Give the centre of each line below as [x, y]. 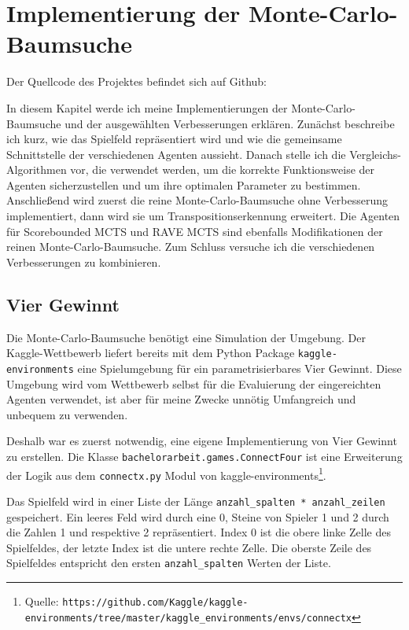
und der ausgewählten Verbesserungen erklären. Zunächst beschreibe [230, 123]
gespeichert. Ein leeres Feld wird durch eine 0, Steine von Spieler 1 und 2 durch [198, 516]
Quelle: [42, 601]
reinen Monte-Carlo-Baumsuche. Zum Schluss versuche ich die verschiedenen [191, 247]
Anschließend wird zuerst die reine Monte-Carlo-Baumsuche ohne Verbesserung [197, 200]
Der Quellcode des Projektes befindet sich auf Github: [136, 81]
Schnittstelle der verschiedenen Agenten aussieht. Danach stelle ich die [176, 154]
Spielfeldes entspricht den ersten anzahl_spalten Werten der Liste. [169, 563]
